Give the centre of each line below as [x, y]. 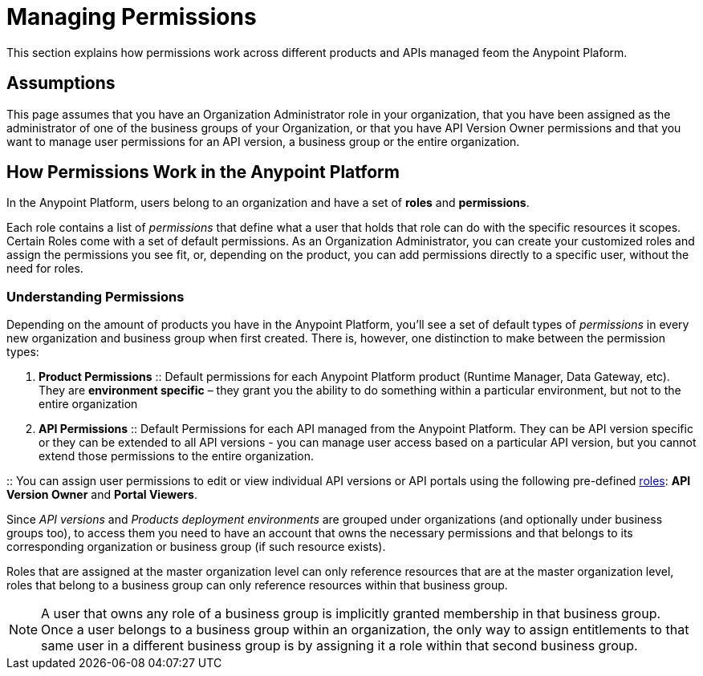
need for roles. [45, 269]
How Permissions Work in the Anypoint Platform [203, 172]
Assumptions [61, 83]
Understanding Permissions [95, 296]
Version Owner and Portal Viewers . [102, 495]
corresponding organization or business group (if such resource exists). [196, 547]
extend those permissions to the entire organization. [177, 456]
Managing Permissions [132, 17]
